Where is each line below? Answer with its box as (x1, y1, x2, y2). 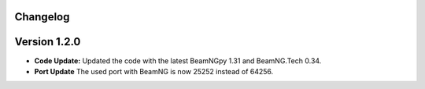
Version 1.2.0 (14, 35, 81, 48)
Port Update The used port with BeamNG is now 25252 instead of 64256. (34, 66, 274, 76)
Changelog (14, 10, 70, 23)
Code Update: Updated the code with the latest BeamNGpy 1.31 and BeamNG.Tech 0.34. (34, 55, 322, 66)
